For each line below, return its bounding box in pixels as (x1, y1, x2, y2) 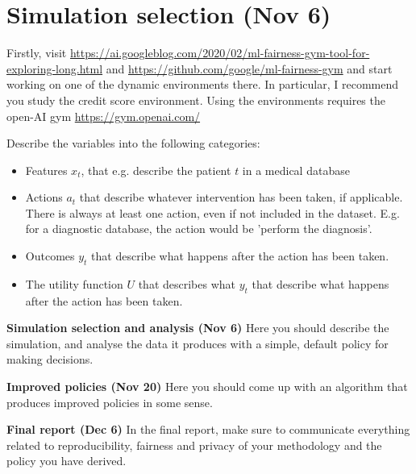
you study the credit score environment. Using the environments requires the (6, 91, 385, 108)
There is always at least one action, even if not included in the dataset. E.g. (25, 204, 400, 221)
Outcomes (25, 247, 75, 264)
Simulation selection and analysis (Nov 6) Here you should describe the (6, 319, 389, 336)
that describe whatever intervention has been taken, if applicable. (79, 189, 403, 206)
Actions (25, 189, 63, 206)
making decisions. (6, 351, 94, 368)
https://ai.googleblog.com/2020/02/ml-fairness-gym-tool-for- (69, 44, 370, 61)
